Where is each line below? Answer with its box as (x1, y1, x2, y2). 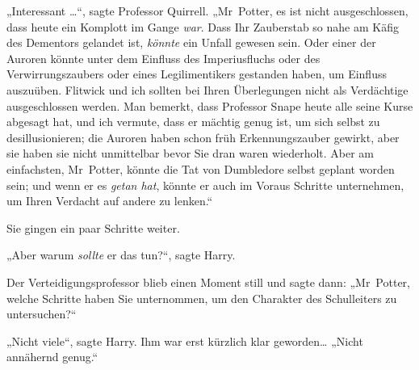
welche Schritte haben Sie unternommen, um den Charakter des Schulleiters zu (6, 289, 397, 306)
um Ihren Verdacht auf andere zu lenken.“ (6, 192, 213, 209)
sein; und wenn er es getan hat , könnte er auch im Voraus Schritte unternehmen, (6, 176, 404, 193)
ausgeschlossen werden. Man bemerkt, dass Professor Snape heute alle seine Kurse (6, 97, 413, 114)
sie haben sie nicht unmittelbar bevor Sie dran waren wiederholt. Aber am (6, 145, 375, 162)
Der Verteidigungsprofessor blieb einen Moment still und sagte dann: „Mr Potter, (6, 273, 410, 290)
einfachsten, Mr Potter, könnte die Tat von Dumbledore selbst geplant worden (6, 160, 395, 177)
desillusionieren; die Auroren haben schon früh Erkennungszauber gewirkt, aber (6, 128, 400, 145)
